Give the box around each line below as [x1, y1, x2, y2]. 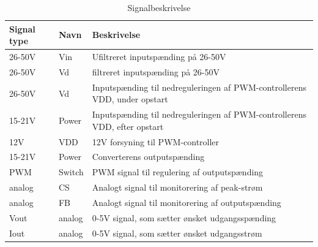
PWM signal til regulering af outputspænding [92, 165, 264, 178]
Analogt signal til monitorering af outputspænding [92, 196, 281, 208]
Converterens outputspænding [92, 150, 205, 163]
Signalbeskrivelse [127, 1, 191, 13]
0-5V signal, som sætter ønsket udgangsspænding [92, 211, 276, 224]
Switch [58, 165, 84, 178]
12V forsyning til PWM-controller [92, 135, 220, 148]
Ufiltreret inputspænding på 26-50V [92, 50, 226, 63]
